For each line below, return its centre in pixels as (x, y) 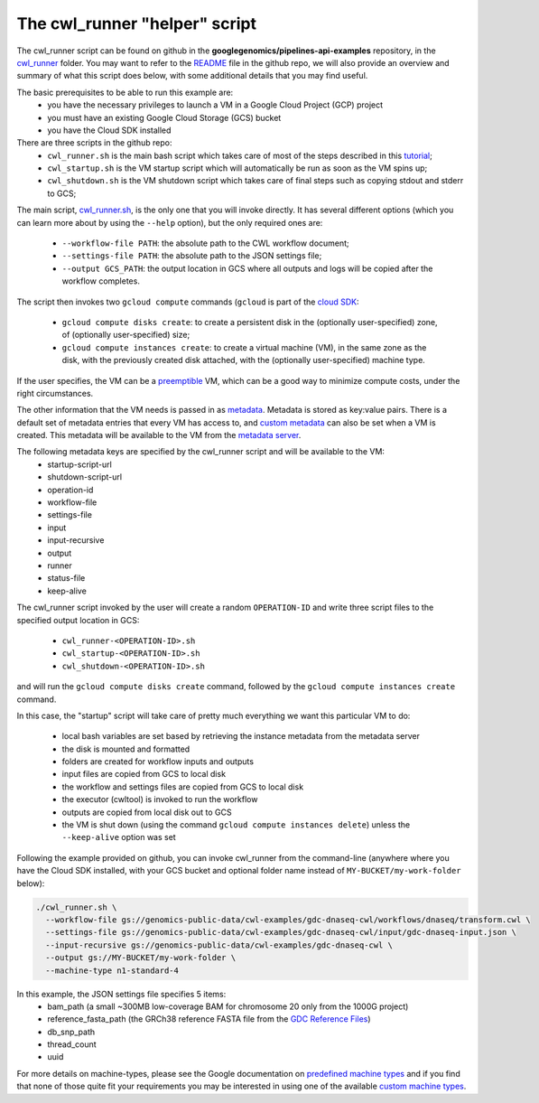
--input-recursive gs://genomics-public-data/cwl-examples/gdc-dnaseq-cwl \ (219, 945)
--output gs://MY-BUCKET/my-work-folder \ (141, 958)
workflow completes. (101, 281)
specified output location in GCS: (78, 620)
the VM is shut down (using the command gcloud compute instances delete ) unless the (236, 825)
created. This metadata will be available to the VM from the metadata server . (159, 435)
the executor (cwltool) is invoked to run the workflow (160, 799)
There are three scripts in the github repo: (94, 143)
